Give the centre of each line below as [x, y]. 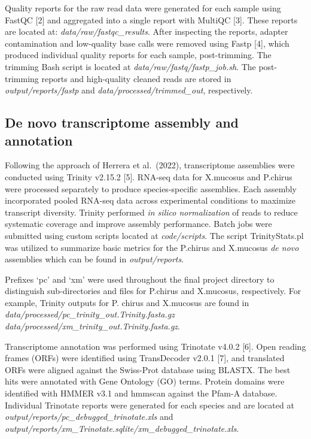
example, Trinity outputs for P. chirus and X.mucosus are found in [127, 302]
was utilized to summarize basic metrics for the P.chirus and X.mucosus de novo [152, 247]
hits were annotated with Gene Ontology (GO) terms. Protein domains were [145, 381]
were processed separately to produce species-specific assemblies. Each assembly [151, 188]
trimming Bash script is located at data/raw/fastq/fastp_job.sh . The [130, 66]
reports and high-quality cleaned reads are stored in [136, 78]
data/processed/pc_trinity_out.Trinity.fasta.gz [90, 314]
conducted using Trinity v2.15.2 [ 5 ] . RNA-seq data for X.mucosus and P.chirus [149, 176]
